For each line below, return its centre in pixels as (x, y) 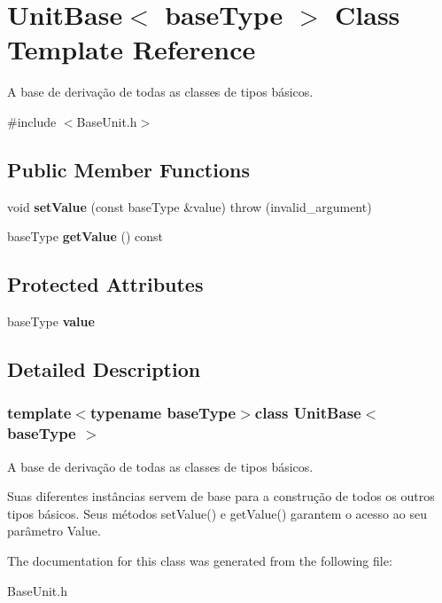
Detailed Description (104, 369)
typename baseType (163, 413)
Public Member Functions (128, 169)
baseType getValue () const (85, 236)
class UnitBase (308, 413)
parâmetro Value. (54, 531)
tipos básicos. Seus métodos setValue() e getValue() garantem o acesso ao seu (217, 513)
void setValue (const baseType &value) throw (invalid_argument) (190, 206)
